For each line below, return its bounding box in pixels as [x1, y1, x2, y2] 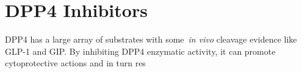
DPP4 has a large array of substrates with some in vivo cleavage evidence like [5, 33, 297, 46]
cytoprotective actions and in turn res [5, 57, 146, 69]
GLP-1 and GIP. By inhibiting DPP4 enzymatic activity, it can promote [5, 44, 276, 57]
